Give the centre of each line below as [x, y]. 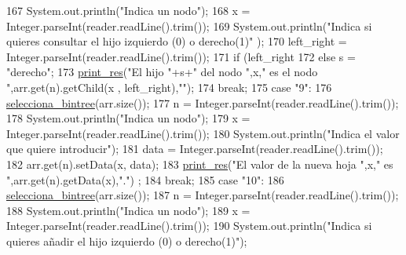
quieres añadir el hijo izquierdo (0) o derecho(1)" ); [127, 240]
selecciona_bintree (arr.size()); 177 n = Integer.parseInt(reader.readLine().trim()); [203, 102]
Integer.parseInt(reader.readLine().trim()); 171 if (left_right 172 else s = [181, 56]
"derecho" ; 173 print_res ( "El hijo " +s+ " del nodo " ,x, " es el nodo [162, 72]
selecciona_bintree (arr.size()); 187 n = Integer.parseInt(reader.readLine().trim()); [203, 195]
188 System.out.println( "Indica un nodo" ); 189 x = [128, 210]
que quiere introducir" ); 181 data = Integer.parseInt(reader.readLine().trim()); [195, 149]
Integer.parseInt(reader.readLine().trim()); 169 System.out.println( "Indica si [189, 25]
